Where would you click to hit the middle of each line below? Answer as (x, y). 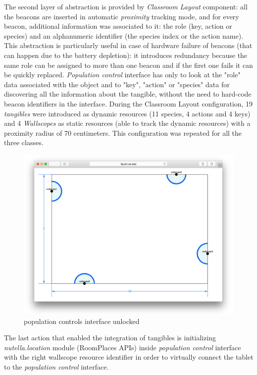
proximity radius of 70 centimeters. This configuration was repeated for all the (123, 133)
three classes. (24, 142)
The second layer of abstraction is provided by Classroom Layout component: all (126, 6)
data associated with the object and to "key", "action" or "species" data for (117, 84)
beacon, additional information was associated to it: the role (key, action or (118, 26)
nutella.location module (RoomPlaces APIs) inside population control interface (123, 347)
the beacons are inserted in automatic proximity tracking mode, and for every (122, 16)
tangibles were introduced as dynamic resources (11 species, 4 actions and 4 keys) (127, 113)
